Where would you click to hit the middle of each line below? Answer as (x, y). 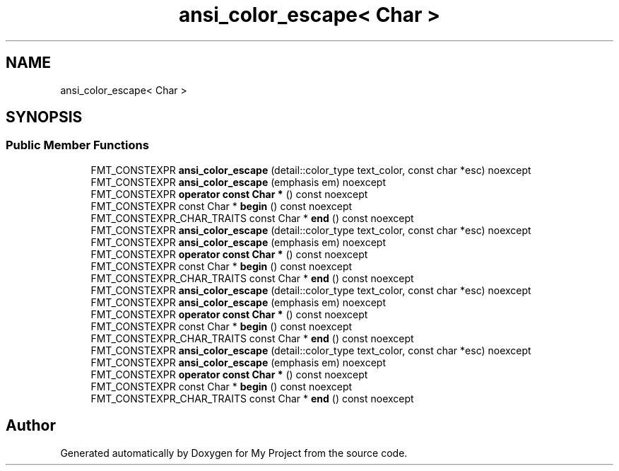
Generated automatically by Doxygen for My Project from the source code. (234, 453)
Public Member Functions (77, 145)
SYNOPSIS (44, 117)
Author (31, 426)
